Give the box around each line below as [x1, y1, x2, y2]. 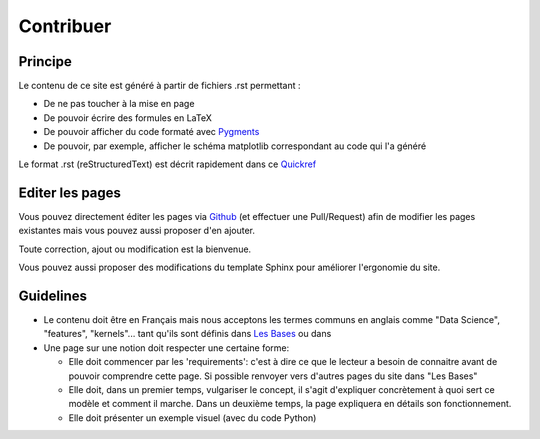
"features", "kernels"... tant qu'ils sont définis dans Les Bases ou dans [43, 328, 332, 340]
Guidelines [18, 287, 87, 304]
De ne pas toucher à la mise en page [43, 98, 195, 110]
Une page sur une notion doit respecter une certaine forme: [43, 341, 290, 354]
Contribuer [18, 15, 112, 37]
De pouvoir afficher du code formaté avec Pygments [43, 126, 260, 138]
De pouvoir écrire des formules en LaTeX [43, 111, 212, 124]
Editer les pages [18, 184, 122, 201]
